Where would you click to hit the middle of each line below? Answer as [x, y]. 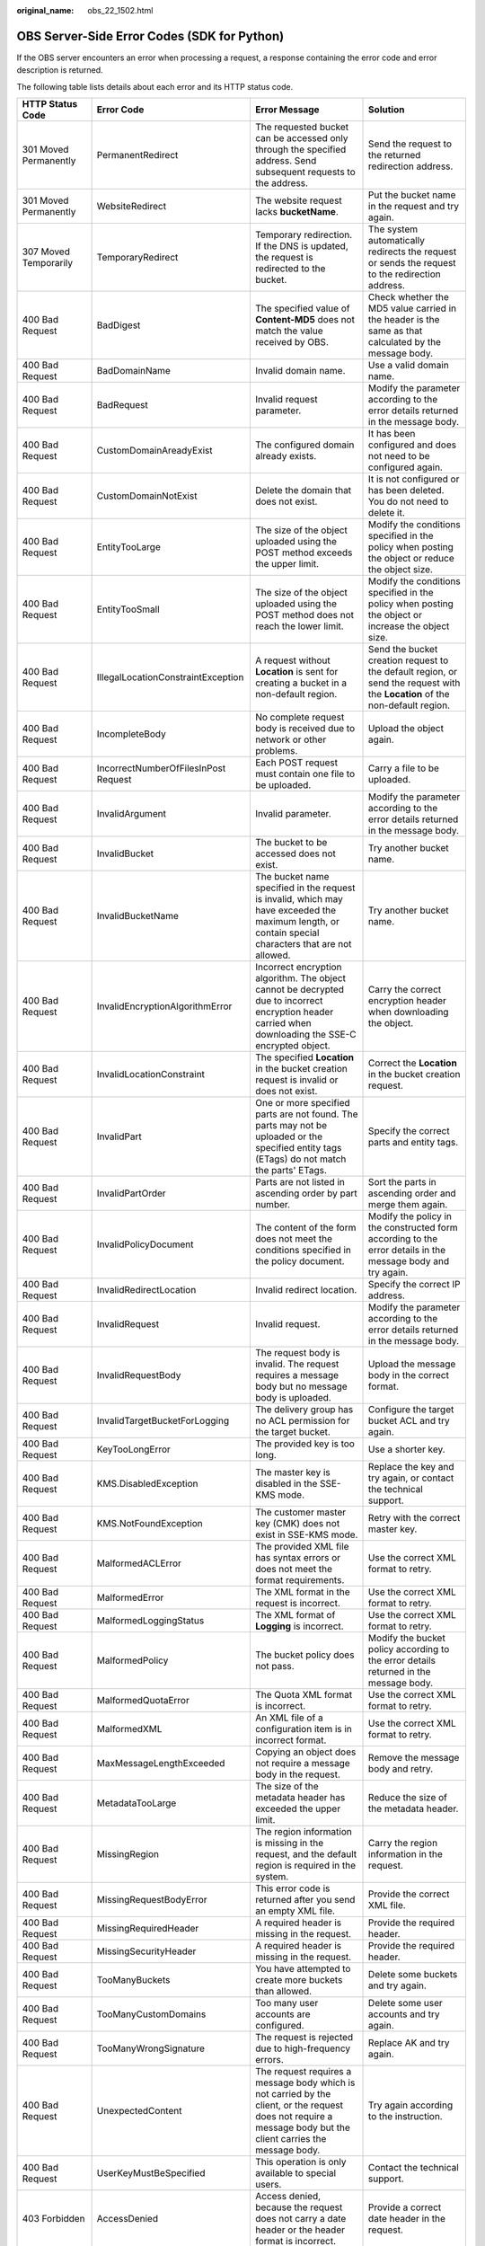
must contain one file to [304, 774]
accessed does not [295, 853]
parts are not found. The [306, 1114]
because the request [299, 2207]
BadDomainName [133, 371]
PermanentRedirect [137, 155]
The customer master [300, 1512]
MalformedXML [129, 1729]
